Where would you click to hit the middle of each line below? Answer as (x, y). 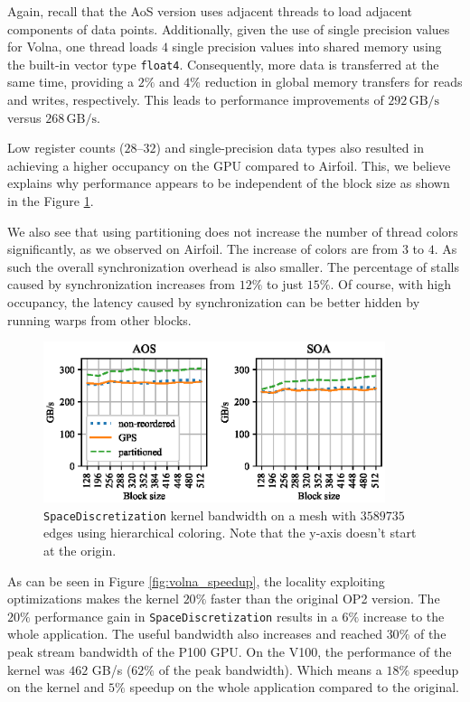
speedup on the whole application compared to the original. (294, 687)
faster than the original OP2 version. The (325, 599)
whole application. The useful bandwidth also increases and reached (195, 634)
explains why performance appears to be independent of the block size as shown (229, 183)
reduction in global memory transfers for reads (334, 82)
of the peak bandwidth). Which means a (270, 669)
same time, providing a (71, 82)
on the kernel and (56, 687)
